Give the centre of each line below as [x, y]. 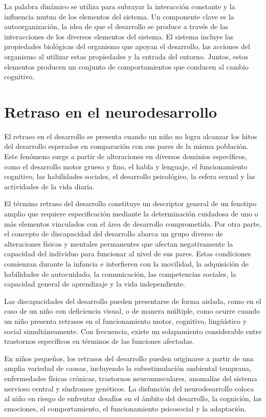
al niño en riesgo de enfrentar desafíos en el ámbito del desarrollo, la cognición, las [133, 398]
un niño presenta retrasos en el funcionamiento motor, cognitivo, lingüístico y [126, 321]
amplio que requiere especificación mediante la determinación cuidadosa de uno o [131, 214]
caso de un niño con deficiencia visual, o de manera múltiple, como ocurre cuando [132, 311]
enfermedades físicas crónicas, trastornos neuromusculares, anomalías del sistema [131, 378]
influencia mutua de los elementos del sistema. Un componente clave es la [119, 16]
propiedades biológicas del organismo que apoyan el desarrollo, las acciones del [127, 46]
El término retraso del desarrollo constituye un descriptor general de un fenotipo [130, 203]
